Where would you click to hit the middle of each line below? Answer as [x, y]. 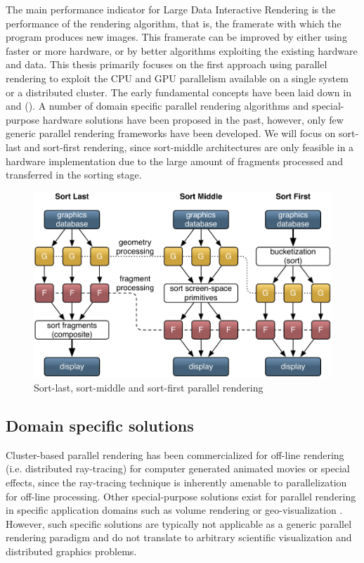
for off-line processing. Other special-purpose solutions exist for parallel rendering [181, 496]
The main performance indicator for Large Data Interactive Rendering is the [171, 9]
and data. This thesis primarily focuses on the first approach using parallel [167, 64]
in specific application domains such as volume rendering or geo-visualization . [174, 510]
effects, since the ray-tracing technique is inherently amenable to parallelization [176, 482]
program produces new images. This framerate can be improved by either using [176, 37]
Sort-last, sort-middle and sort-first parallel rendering [149, 387]
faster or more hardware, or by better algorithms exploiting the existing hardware [182, 50]
